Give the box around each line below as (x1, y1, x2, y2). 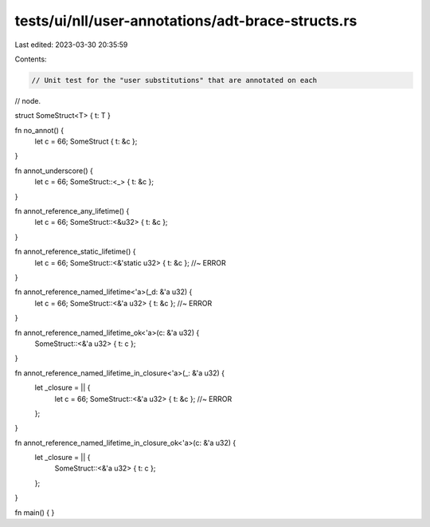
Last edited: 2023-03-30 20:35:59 (14, 40, 128, 49)
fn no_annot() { (14, 125, 64, 135)
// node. (14, 96, 41, 105)
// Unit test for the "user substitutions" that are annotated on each (31, 76, 318, 85)
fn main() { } (14, 507, 55, 517)
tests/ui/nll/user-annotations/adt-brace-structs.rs (14, 12, 358, 29)
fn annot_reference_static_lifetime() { (14, 247, 136, 257)
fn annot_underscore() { (14, 166, 93, 175)
